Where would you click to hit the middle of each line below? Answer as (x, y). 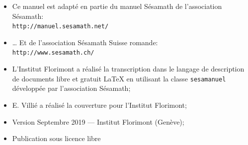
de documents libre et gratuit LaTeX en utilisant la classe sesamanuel (119, 78)
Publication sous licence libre (56, 138)
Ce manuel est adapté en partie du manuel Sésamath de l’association (117, 6)
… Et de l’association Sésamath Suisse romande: (85, 42)
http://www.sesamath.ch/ (53, 53)
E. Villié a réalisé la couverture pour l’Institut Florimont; (99, 105)
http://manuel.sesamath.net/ (60, 27)
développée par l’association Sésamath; (71, 88)
